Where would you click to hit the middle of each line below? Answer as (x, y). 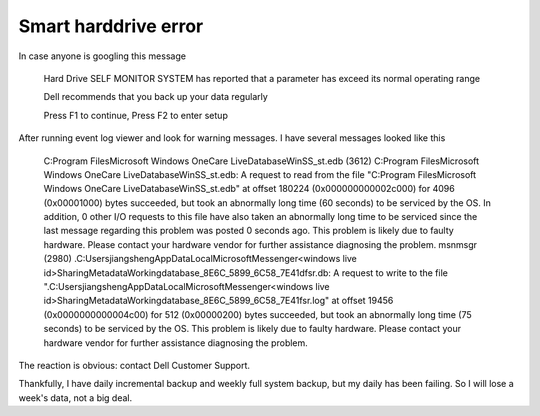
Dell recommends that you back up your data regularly (156, 97)
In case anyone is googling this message (102, 56)
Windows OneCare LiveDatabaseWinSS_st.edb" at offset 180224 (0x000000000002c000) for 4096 (249, 189)
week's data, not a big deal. (75, 397)
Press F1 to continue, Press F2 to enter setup (136, 115)
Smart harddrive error (111, 26)
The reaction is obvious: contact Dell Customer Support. (134, 365)
